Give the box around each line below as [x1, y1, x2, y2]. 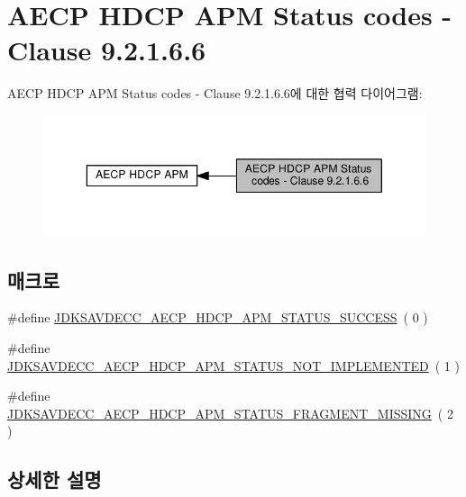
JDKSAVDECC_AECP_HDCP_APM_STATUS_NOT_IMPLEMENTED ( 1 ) [7, 356, 460, 375]
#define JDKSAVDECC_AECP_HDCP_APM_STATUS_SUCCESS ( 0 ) [7, 308, 428, 327]
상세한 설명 [7, 465, 102, 493]
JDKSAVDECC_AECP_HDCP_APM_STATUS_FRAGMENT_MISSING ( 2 [7, 403, 453, 422]
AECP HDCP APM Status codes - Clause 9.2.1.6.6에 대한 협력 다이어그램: [7, 84, 423, 103]
